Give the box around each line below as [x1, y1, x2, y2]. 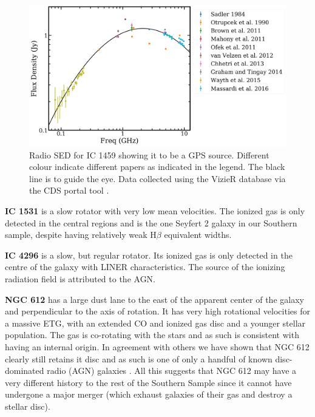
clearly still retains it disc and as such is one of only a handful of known [5, 352, 273, 365]
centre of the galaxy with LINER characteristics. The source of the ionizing [5, 260, 285, 273]
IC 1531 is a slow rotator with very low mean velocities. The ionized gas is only [5, 205, 305, 217]
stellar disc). [5, 399, 50, 412]
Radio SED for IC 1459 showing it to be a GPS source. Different [29, 148, 269, 161]
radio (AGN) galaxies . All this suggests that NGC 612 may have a [47, 364, 297, 377]
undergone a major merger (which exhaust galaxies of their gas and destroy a [5, 388, 293, 401]
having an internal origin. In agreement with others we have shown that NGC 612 [5, 341, 310, 353]
